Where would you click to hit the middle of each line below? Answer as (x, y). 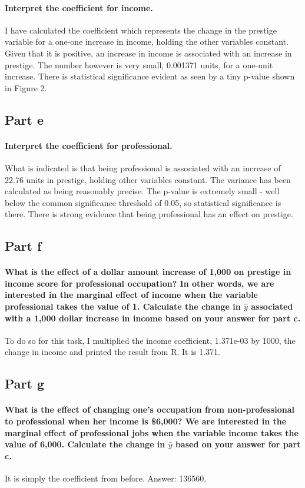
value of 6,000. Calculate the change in (85, 444)
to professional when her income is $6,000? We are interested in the (146, 421)
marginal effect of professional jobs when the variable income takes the (152, 432)
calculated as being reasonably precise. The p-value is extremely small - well (142, 191)
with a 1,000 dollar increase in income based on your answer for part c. (153, 318)
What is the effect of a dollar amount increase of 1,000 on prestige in (148, 272)
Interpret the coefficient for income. (79, 7)
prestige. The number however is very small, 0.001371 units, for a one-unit (139, 64)
